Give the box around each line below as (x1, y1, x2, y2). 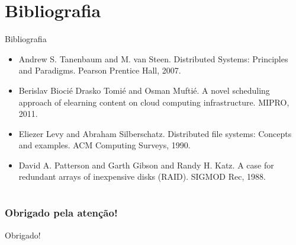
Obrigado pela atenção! (5, 205, 118, 220)
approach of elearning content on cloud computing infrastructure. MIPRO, (18, 96, 289, 108)
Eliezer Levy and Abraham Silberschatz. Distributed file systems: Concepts (18, 127, 292, 139)
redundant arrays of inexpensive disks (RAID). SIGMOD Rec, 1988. (18, 170, 266, 183)
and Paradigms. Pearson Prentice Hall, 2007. (18, 64, 181, 77)
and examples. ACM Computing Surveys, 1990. (18, 139, 191, 151)
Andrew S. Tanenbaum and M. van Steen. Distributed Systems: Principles (18, 52, 288, 65)
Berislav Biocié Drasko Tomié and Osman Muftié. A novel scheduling (18, 84, 270, 96)
